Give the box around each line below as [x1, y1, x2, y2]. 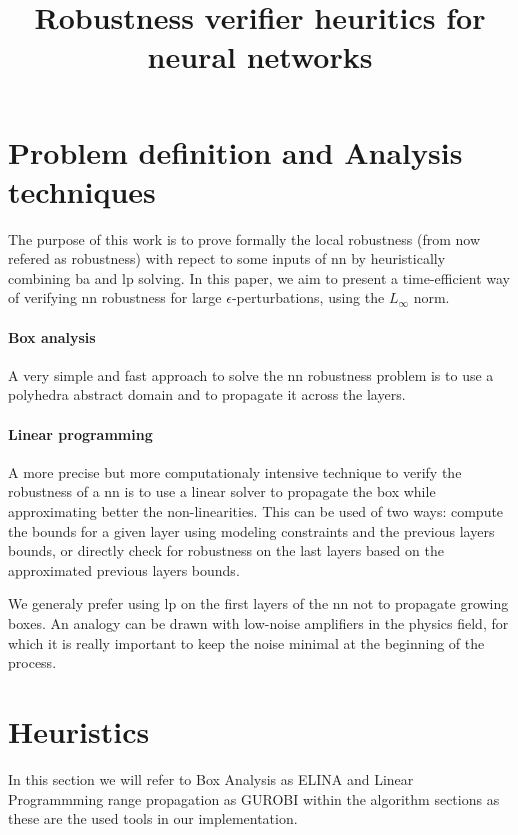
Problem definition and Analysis [8, 131, 463, 172]
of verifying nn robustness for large [8, 287, 222, 308]
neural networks [147, 36, 373, 77]
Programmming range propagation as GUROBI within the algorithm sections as [8, 788, 500, 809]
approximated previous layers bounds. [8, 559, 240, 580]
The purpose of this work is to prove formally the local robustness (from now [8, 228, 481, 249]
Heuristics [8, 710, 150, 751]
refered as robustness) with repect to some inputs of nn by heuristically [8, 248, 446, 269]
